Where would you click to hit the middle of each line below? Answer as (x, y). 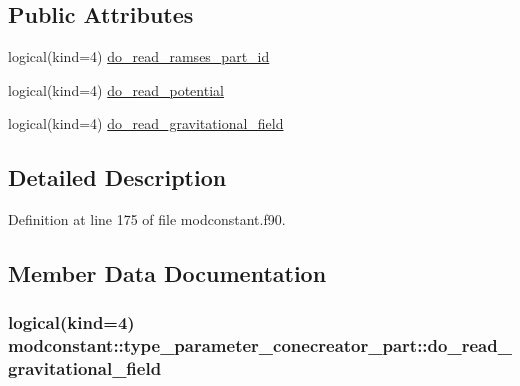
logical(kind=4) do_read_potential (116, 89)
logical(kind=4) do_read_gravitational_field (146, 123)
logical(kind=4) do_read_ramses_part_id (139, 56)
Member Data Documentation (167, 273)
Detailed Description (117, 177)
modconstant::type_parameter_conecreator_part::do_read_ (260, 345)
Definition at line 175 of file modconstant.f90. (147, 219)
